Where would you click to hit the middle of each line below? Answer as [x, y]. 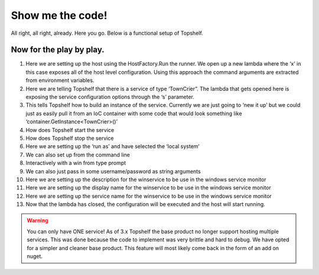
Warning [38, 221]
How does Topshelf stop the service [70, 138]
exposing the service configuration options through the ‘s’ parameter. [110, 97]
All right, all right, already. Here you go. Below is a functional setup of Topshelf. [107, 33]
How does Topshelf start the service [70, 130]
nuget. [35, 256]
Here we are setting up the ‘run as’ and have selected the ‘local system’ [113, 146]
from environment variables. [60, 80]
